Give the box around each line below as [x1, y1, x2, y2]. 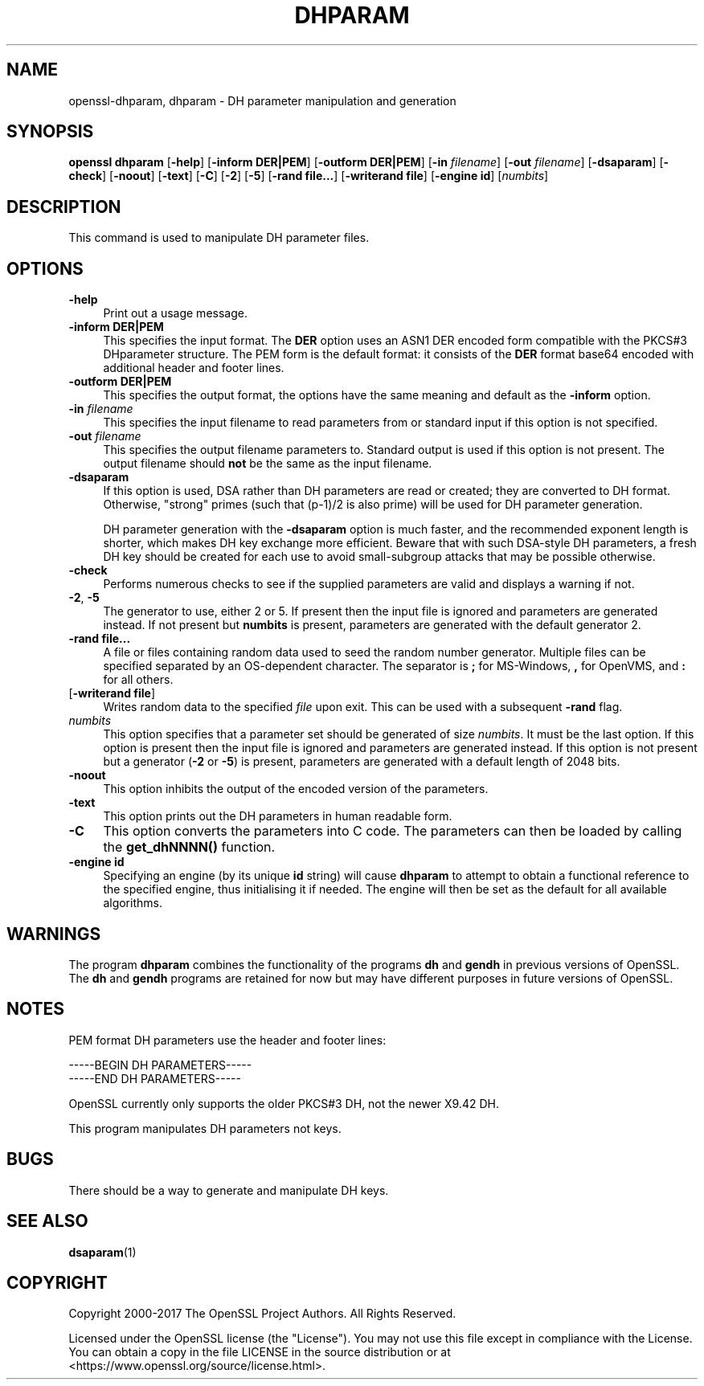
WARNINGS [6, 923, 101, 944]
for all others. [103, 673, 174, 687]
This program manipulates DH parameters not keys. [68, 1121, 342, 1135]
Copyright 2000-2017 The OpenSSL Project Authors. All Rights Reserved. [68, 1306, 456, 1321]
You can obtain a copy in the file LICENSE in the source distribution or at [68, 1345, 451, 1359]
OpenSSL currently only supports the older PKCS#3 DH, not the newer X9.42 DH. [68, 1096, 499, 1110]
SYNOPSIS [6, 121, 94, 142]
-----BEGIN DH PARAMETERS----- [68, 1057, 252, 1072]
